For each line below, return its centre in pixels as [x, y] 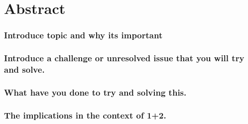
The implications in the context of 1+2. [85, 115]
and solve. [24, 69]
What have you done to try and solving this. [95, 92]
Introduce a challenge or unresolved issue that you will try [124, 58]
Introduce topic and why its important [83, 35]
